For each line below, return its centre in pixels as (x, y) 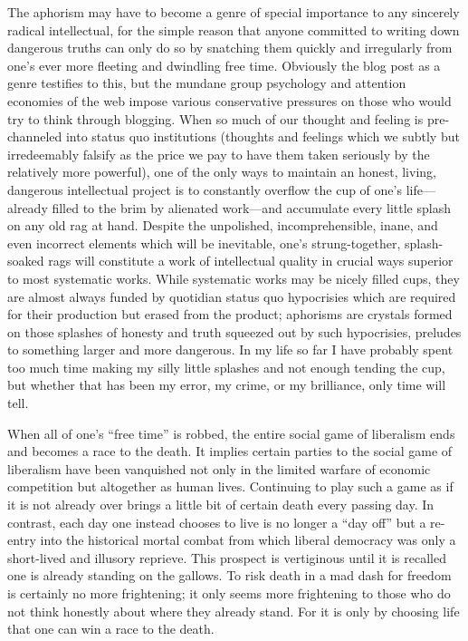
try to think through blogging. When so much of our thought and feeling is (215, 118)
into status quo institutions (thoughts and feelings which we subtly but (263, 136)
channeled (35, 136)
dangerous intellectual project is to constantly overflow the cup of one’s (205, 189)
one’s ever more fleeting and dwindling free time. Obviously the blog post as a (224, 65)
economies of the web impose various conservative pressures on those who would (229, 100)
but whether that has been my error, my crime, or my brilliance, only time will (227, 385)
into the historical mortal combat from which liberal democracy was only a (248, 540)
